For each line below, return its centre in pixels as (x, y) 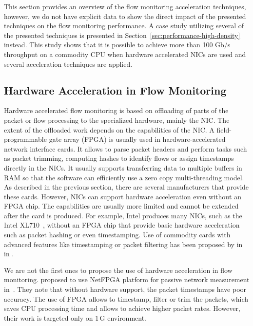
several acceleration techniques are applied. (68, 64)
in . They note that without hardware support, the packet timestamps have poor (125, 289)
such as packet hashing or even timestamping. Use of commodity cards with (117, 235)
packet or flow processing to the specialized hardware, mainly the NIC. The (117, 120)
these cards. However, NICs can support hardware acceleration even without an (123, 196)
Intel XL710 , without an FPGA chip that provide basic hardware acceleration (122, 225)
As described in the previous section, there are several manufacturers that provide (126, 187)
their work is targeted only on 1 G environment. (75, 317)
